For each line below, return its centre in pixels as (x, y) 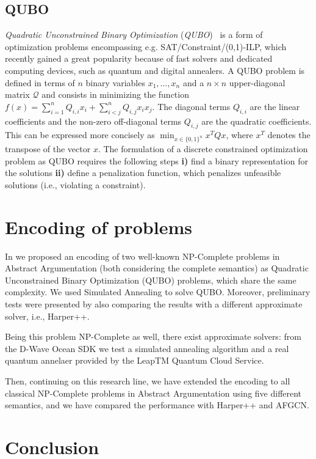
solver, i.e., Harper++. (47, 316)
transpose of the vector (48, 149)
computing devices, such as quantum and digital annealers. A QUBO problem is (155, 70)
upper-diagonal (257, 82)
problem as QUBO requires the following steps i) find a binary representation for (156, 160)
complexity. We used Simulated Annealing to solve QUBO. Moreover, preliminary (158, 292)
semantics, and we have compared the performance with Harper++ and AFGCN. (157, 405)
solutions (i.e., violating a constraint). (75, 184)
